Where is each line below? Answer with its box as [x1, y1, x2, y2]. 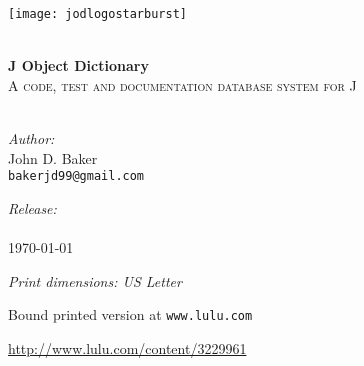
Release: [8, 197, 57, 218]
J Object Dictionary [8, 55, 149, 76]
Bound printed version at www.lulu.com [8, 304, 253, 325]
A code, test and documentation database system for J [8, 74, 357, 95]
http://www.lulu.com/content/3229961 [8, 337, 247, 358]
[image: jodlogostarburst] [8, 7, 187, 21]
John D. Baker [8, 147, 98, 168]
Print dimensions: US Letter [8, 270, 182, 291]
